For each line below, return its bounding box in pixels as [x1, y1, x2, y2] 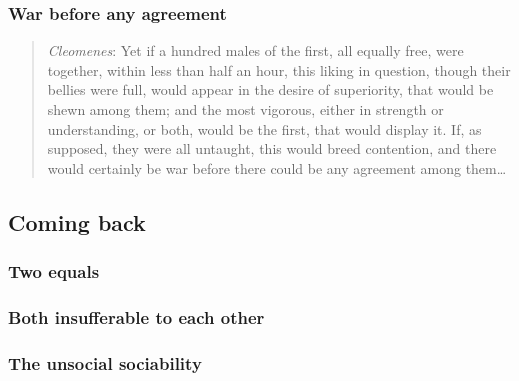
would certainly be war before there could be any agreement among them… [47, 157, 507, 178]
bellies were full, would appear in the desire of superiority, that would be [47, 79, 494, 100]
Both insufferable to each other [8, 304, 265, 329]
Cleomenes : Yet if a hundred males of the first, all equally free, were [47, 40, 464, 61]
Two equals [8, 259, 100, 284]
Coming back [8, 206, 146, 237]
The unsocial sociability [8, 350, 202, 375]
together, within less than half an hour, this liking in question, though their [47, 59, 511, 80]
